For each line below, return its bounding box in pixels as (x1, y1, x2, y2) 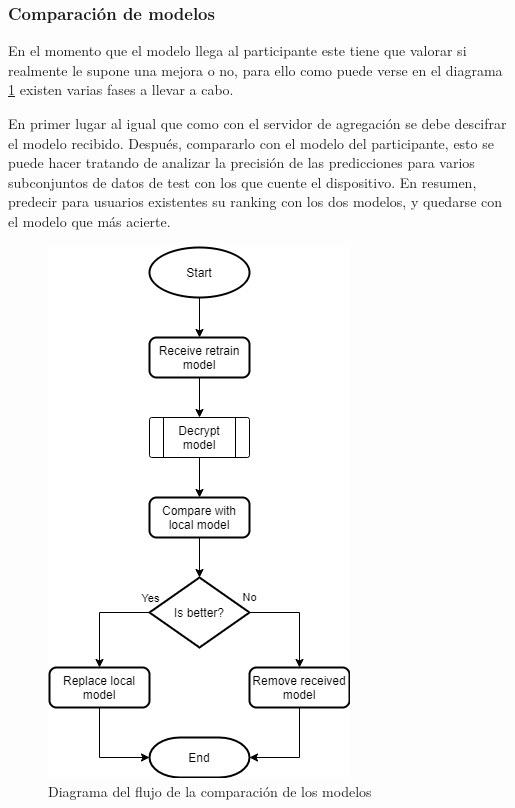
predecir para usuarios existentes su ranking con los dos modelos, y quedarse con (8, 191, 503, 212)
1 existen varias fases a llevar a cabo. (8, 79, 234, 100)
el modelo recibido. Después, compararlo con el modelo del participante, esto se (8, 132, 494, 153)
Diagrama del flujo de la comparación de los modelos (48, 781, 372, 802)
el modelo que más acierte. (8, 210, 171, 231)
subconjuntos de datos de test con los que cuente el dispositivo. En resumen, (8, 171, 477, 192)
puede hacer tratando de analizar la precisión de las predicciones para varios (8, 152, 475, 173)
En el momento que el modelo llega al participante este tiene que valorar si (8, 40, 467, 61)
